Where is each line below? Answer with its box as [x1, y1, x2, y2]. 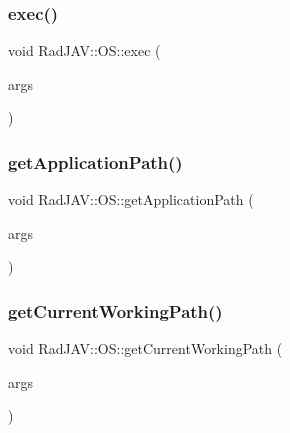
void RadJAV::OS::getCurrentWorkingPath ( [8, 338, 283, 359]
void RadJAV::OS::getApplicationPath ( [8, 189, 254, 210]
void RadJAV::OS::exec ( [8, 40, 161, 61]
